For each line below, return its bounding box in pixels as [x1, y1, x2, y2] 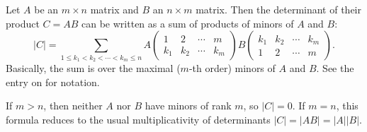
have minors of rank [145, 98, 232, 113]
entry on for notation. [6, 74, 100, 89]
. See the [316, 60, 354, 75]
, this [336, 98, 358, 113]
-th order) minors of [188, 60, 276, 75]
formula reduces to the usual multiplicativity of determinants [6, 112, 271, 126]
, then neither [43, 98, 103, 113]
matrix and [90, 2, 139, 16]
